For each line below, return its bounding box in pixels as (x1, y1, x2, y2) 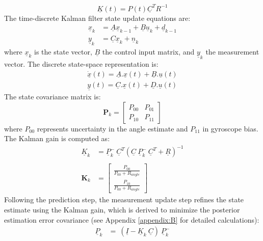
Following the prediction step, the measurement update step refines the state (4, 194, 244, 205)
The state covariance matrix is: (4, 91, 101, 102)
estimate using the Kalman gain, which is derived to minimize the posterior (4, 204, 240, 215)
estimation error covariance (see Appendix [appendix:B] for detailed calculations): (4, 214, 259, 225)
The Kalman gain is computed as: (4, 133, 110, 144)
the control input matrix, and (102, 46, 195, 57)
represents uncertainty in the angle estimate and (37, 123, 188, 133)
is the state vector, (34, 46, 92, 57)
